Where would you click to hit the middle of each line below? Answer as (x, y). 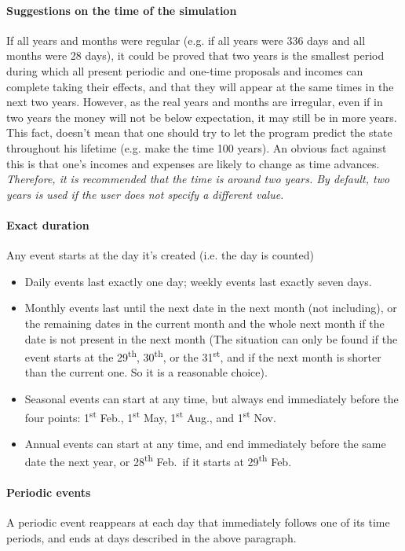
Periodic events (49, 492)
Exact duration (48, 224)
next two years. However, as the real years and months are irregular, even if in (195, 102)
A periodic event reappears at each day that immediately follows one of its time (198, 522)
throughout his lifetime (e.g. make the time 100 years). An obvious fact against (197, 147)
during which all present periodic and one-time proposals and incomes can (185, 70)
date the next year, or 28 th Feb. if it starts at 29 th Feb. (158, 461)
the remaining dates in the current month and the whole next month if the (204, 323)
